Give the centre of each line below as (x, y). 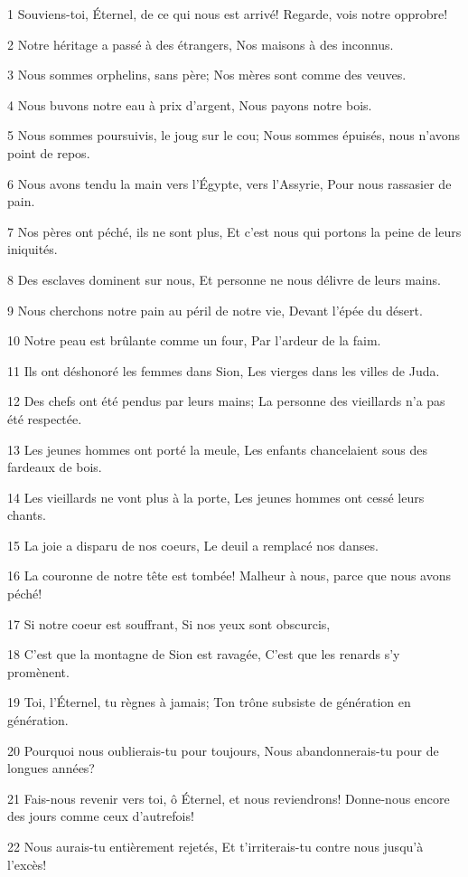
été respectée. (45, 418)
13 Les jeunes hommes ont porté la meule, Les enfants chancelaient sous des (217, 449)
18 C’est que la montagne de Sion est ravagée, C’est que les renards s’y (204, 654)
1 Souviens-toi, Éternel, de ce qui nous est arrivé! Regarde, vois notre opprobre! (228, 14)
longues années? (51, 768)
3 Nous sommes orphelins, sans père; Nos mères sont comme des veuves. (207, 75)
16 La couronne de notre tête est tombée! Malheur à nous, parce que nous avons (229, 575)
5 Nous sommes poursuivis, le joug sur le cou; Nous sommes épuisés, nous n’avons (234, 135)
